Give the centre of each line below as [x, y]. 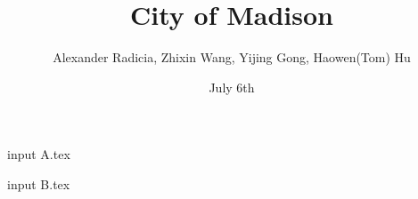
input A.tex [39, 154]
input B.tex [39, 183]
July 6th [232, 87]
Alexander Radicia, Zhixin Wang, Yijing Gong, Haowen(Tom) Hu [232, 57]
